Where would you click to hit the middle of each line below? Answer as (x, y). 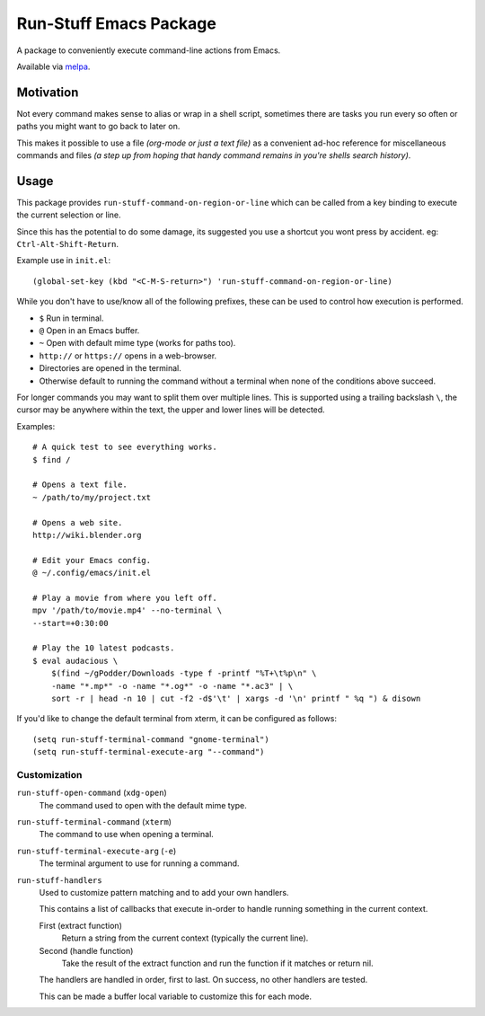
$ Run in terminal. (71, 318)
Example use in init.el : (64, 261)
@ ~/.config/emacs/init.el (92, 573)
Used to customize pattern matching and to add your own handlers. (164, 893)
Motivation (48, 92)
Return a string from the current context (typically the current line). (185, 938)
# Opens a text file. (80, 485)
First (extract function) (81, 925)
